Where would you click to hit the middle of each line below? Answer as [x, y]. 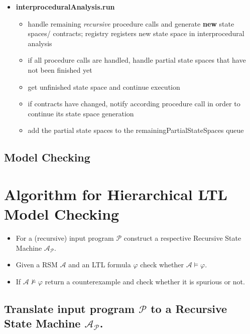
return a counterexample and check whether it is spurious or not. [145, 281]
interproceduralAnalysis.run [65, 7]
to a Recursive [189, 308]
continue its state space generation [81, 113]
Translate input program [70, 308]
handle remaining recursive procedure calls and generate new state [131, 23]
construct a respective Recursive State [182, 238]
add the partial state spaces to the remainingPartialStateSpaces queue [136, 130]
